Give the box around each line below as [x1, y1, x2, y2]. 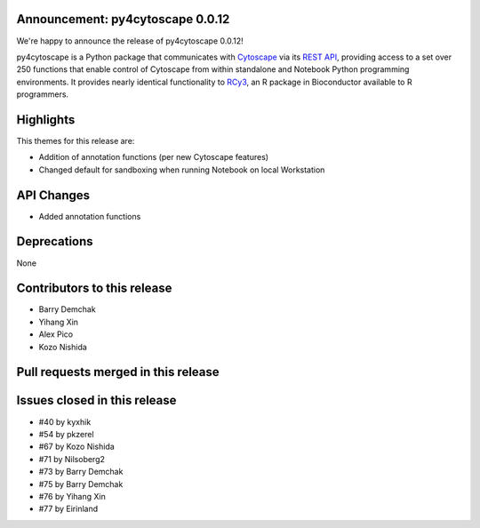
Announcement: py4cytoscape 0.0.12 [16, 12, 230, 27]
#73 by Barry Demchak [38, 467, 124, 477]
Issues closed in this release [16, 393, 177, 408]
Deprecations [16, 234, 93, 249]
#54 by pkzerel [38, 428, 94, 439]
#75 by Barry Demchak [38, 478, 124, 489]
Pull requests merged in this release [16, 364, 220, 380]
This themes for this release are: [16, 135, 135, 146]
